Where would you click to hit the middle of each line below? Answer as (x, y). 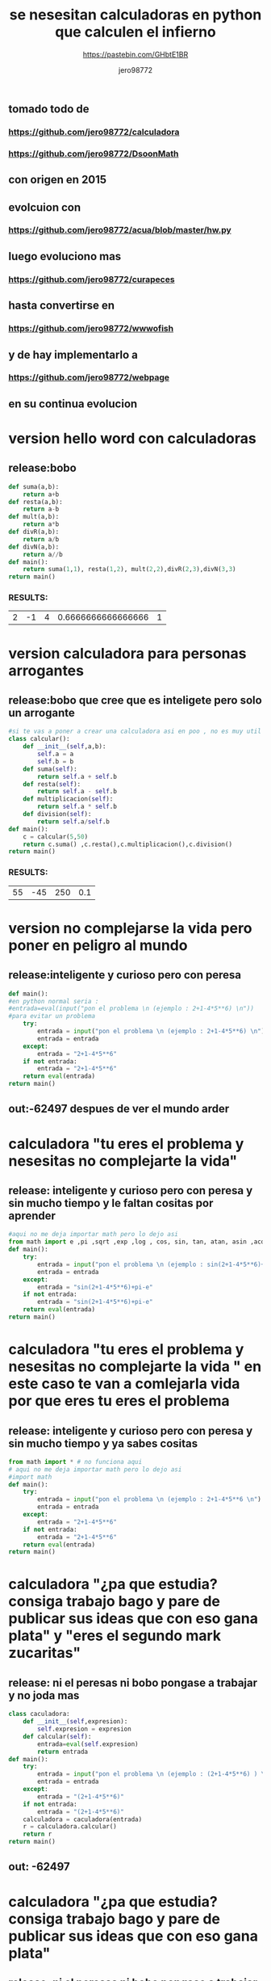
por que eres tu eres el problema (119, 1401)
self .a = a (56, 754)
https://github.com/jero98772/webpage (89, 377)
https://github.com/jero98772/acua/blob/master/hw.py (120, 230)
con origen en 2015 (58, 180)
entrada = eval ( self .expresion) (88, 1744)
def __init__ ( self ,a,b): (65, 747)
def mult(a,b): (34, 517)
